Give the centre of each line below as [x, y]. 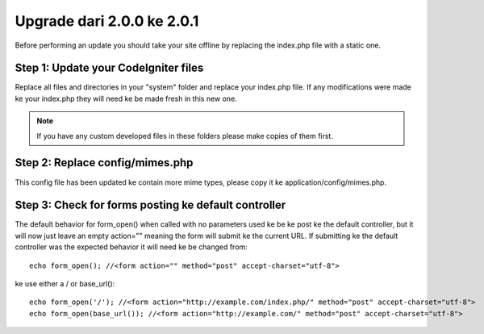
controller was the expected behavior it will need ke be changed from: [131, 247]
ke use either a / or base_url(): [65, 284]
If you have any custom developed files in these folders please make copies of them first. [185, 136]
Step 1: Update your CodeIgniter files [109, 68]
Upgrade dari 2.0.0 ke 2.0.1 [107, 21]
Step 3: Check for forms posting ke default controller [150, 205]
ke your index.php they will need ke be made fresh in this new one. [126, 98]
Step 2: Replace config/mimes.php [104, 163]
